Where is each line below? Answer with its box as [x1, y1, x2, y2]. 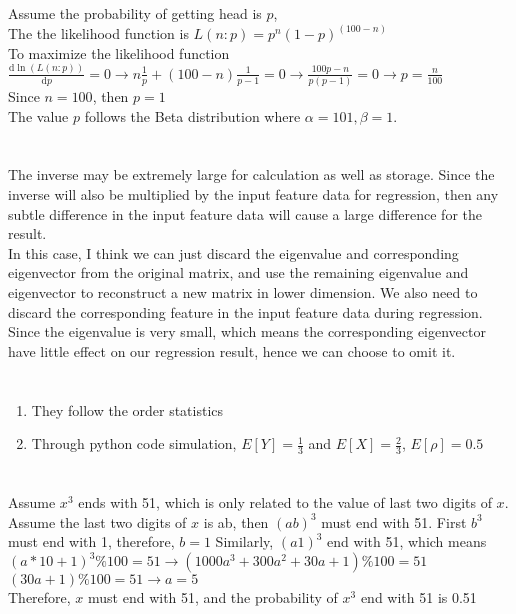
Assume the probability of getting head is [8, 3, 262, 24]
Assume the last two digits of [8, 511, 187, 532]
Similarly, [215, 531, 274, 552]
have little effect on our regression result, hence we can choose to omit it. [8, 340, 456, 361]
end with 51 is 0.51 [360, 587, 477, 608]
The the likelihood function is [8, 23, 189, 44]
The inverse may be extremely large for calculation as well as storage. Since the [8, 164, 495, 185]
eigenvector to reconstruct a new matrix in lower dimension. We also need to [8, 281, 478, 302]
